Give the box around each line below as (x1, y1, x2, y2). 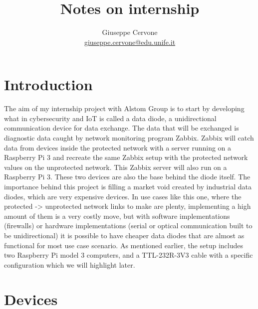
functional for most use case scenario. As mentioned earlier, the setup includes (4, 240, 243, 250)
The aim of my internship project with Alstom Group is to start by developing (4, 103, 245, 114)
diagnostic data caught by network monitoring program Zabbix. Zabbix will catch (4, 133, 254, 143)
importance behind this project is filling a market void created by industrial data (4, 181, 252, 191)
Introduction (4, 74, 93, 95)
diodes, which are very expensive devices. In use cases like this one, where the (4, 191, 242, 201)
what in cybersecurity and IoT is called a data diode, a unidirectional (4, 113, 217, 123)
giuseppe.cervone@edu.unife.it (84, 36, 176, 47)
